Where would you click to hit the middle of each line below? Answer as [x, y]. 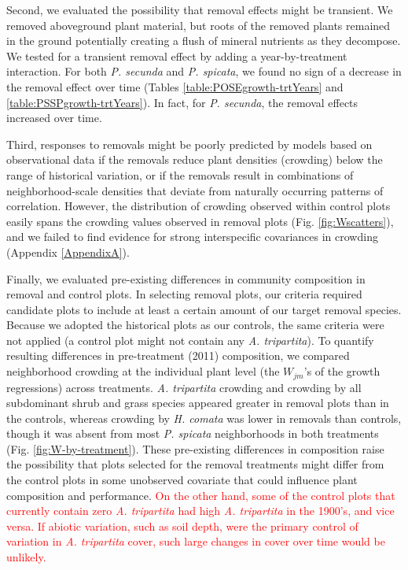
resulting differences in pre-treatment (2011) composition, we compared [178, 355]
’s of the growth [342, 371]
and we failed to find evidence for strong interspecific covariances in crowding [192, 237]
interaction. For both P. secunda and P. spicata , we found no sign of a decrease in [204, 71]
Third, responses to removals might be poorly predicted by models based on [189, 144]
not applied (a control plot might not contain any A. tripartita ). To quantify [190, 340]
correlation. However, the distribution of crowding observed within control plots [198, 206]
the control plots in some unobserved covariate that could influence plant [182, 480]
